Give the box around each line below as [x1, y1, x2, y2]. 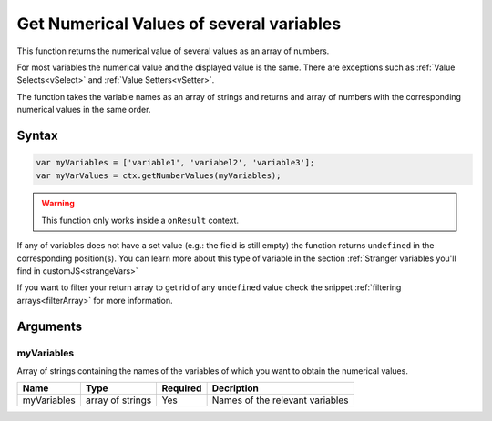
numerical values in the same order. [16, 105, 151, 115]
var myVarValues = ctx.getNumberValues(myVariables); [36, 170, 282, 181]
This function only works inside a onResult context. [41, 215, 240, 226]
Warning [41, 198, 75, 209]
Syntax [16, 127, 58, 143]
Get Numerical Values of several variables [16, 14, 342, 34]
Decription [211, 382, 260, 395]
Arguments [16, 318, 83, 334]
